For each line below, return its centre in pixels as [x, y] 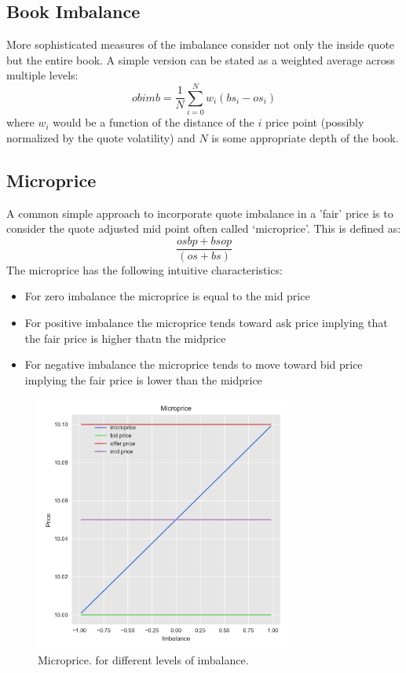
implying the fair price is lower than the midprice [143, 379]
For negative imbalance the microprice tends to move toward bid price [194, 364]
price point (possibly [315, 122]
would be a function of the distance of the [154, 122]
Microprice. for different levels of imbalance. [143, 659]
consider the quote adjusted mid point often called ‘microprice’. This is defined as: [204, 228]
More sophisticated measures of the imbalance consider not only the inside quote [201, 44]
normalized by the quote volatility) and [101, 137]
